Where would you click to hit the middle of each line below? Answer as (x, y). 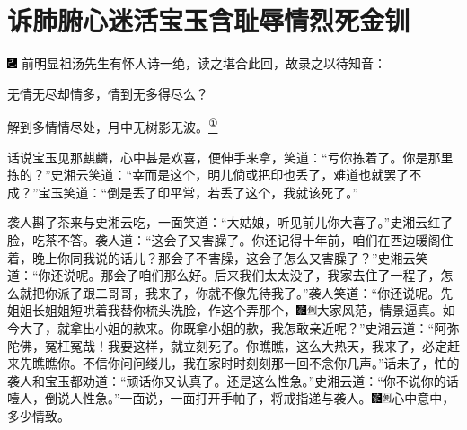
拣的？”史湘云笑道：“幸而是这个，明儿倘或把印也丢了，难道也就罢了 (208, 175)
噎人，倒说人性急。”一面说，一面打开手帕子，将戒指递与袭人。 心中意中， (231, 398)
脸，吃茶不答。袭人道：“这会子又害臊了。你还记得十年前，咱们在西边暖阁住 (230, 239)
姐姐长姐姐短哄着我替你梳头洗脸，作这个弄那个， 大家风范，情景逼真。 (225, 310)
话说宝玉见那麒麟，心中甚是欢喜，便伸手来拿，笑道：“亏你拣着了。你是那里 (230, 157)
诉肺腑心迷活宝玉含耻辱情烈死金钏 (209, 20)
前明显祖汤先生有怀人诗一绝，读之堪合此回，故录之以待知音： (203, 63)
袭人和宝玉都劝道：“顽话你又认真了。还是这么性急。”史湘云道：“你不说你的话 (233, 380)
